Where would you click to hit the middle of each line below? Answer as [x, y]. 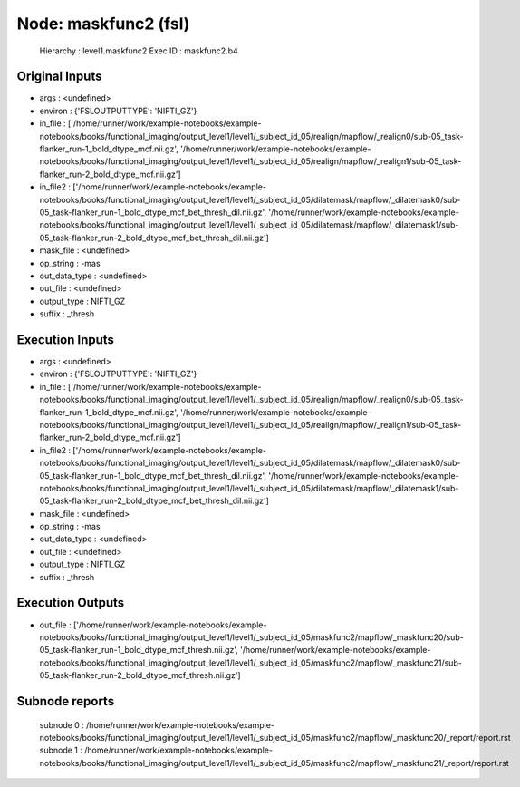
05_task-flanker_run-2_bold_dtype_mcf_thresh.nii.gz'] [140, 675]
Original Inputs [59, 77]
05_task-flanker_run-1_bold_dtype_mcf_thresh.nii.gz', [139, 650]
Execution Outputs [71, 603]
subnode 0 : [62, 724]
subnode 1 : [61, 750]
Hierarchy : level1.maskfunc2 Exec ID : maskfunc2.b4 [139, 51]
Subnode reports [66, 701]
